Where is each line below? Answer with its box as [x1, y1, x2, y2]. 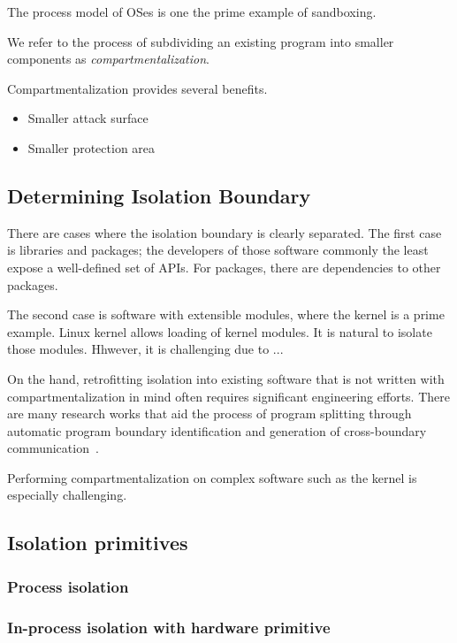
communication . [7, 439, 99, 457]
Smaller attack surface [27, 109, 149, 127]
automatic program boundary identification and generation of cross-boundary [7, 421, 427, 440]
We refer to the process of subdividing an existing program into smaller [7, 32, 394, 50]
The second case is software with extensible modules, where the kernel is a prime [7, 305, 445, 324]
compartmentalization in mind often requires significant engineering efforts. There [7, 387, 450, 405]
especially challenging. [7, 486, 127, 504]
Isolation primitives [7, 529, 188, 556]
